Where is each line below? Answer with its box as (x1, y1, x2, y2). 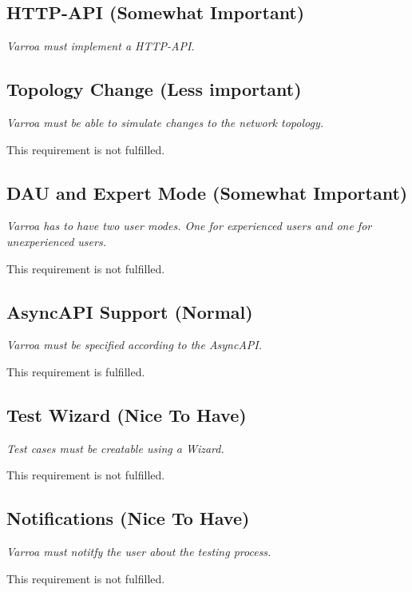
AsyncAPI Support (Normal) (6, 299, 253, 324)
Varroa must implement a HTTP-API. (6, 38, 195, 54)
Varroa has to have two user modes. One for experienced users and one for (6, 217, 372, 234)
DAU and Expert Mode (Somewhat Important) (6, 180, 408, 205)
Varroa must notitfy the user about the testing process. (6, 543, 271, 560)
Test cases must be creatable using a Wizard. (6, 439, 224, 456)
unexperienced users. (6, 232, 106, 249)
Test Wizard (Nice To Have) (6, 402, 247, 427)
